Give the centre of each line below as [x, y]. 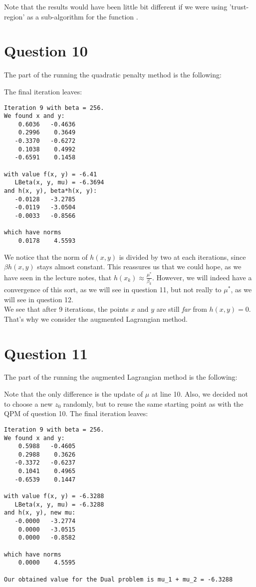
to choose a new [28, 403]
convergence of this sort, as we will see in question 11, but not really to [113, 289]
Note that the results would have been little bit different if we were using [116, 6]
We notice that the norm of [46, 257]
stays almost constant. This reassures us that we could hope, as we [139, 267]
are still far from [182, 309]
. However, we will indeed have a [202, 277]
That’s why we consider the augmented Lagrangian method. [96, 318]
